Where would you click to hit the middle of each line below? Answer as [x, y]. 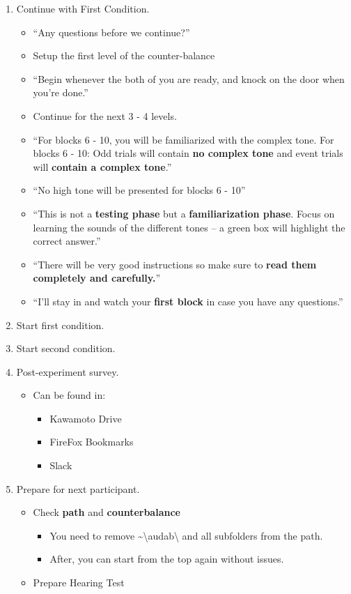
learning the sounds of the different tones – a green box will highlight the [189, 227]
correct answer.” [67, 241]
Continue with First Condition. [83, 8]
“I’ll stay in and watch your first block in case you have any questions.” [188, 301]
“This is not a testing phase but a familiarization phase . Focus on [184, 213]
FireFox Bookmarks [92, 442]
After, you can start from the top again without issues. [167, 559]
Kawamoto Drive [86, 418]
